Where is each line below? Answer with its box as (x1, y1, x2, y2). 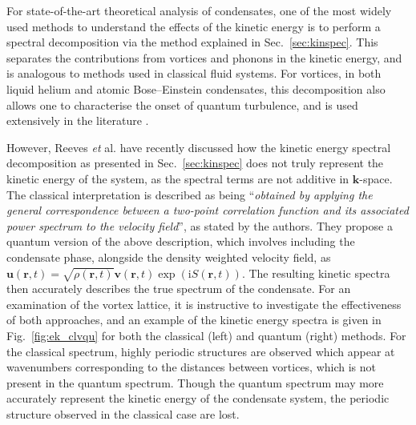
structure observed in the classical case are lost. (6, 406, 240, 423)
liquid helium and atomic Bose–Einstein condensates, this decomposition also (6, 80, 386, 97)
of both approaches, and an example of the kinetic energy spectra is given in (6, 311, 382, 328)
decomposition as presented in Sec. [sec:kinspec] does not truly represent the (6, 154, 384, 171)
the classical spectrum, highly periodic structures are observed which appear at (6, 343, 395, 359)
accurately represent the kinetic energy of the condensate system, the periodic (6, 390, 390, 407)
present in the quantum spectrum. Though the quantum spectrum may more (6, 374, 384, 391)
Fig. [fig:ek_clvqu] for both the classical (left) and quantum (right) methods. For (6, 327, 406, 344)
